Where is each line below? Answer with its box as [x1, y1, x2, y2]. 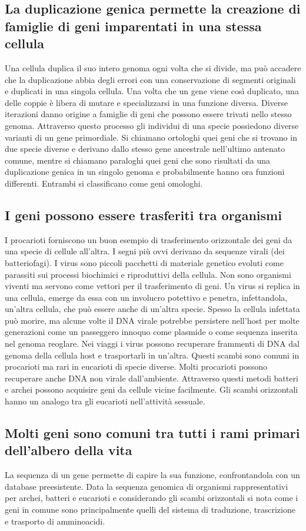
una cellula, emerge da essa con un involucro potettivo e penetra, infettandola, [5, 291, 288, 303]
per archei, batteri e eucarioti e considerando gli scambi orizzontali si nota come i [5, 492, 298, 504]
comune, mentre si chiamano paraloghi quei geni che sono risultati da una [5, 154, 271, 166]
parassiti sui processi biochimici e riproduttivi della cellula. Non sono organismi [5, 268, 291, 280]
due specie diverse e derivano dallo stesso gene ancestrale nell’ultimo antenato [5, 142, 285, 155]
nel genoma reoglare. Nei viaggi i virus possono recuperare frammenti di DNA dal [5, 337, 300, 350]
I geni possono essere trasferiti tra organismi [5, 205, 282, 224]
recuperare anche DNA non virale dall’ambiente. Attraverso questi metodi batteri [5, 371, 298, 384]
